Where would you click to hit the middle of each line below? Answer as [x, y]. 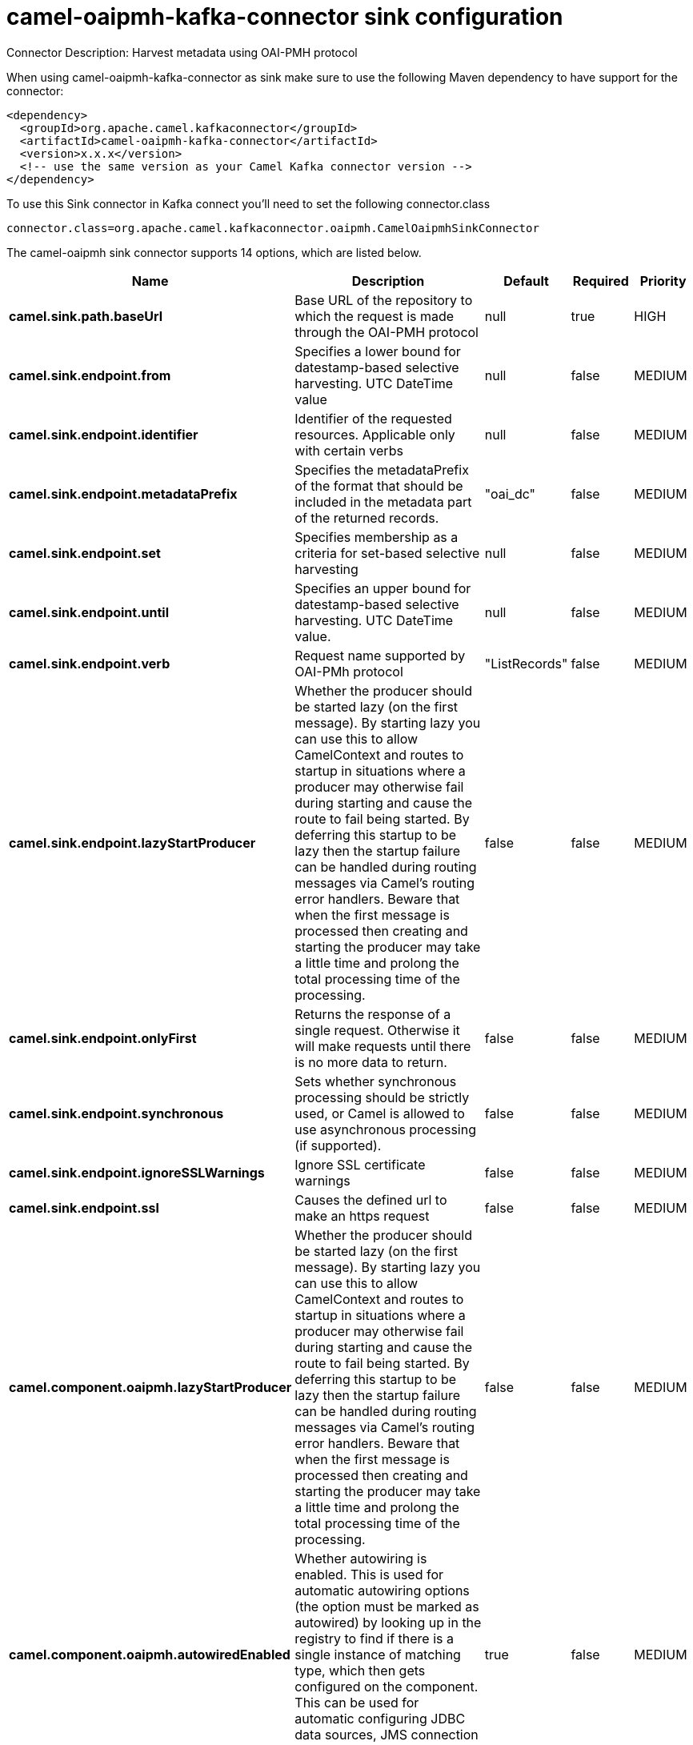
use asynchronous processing [385, 1129]
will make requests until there [383, 1046]
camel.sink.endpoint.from [90, 375]
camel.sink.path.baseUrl [86, 316]
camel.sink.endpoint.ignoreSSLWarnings [137, 1172]
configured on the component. [387, 1686]
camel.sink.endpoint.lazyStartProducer [132, 842]
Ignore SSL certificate [360, 1164]
